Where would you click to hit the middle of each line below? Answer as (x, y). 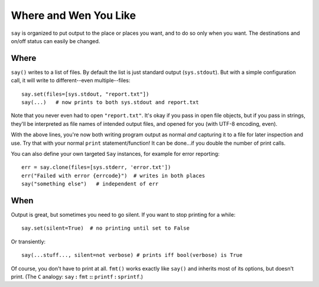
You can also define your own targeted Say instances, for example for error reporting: (115, 154)
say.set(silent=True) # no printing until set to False (106, 228)
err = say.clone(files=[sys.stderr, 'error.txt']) (96, 167)
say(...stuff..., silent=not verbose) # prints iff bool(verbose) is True (132, 255)
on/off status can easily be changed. (56, 41)
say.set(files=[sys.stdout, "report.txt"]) (85, 94)
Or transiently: (28, 242)
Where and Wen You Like (73, 15)
